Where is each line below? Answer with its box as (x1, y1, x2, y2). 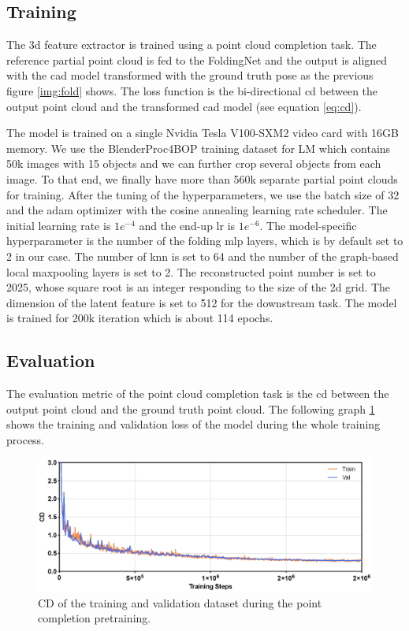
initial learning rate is (6, 217, 111, 233)
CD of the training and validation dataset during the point (38, 594, 322, 611)
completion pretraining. (38, 610, 151, 626)
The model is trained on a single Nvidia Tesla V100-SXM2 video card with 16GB (6, 124, 399, 141)
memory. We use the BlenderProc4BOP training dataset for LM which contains (6, 139, 391, 156)
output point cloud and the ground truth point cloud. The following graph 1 (6, 400, 375, 417)
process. (6, 431, 45, 447)
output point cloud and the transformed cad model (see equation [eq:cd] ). (6, 98, 362, 114)
